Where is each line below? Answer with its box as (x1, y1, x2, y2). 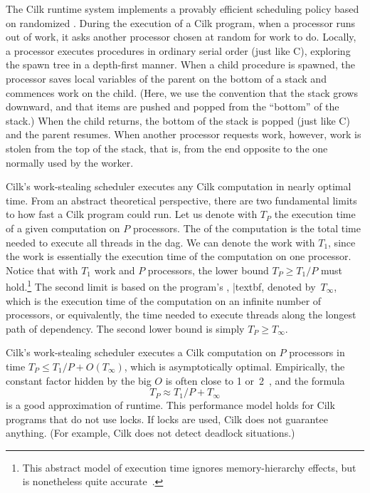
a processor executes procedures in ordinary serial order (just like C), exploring (6, 43, 351, 58)
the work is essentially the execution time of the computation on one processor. (6, 249, 351, 264)
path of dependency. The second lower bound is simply (6, 321, 245, 336)
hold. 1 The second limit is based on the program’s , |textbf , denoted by (6, 277, 316, 294)
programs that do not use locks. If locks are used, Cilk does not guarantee (6, 411, 328, 426)
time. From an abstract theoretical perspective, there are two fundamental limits (6, 192, 357, 207)
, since (328, 234, 356, 249)
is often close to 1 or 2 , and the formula (165, 373, 345, 388)
